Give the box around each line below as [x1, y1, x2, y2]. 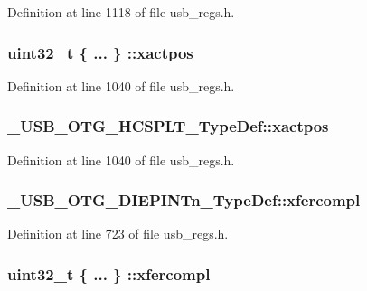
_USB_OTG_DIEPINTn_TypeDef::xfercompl [7, 189, 361, 211]
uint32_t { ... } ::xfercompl [7, 262, 211, 285]
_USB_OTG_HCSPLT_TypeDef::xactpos [7, 115, 329, 137]
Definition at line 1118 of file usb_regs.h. [7, 3, 235, 21]
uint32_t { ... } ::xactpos [7, 41, 193, 63]
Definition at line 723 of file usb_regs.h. [7, 224, 229, 243]
